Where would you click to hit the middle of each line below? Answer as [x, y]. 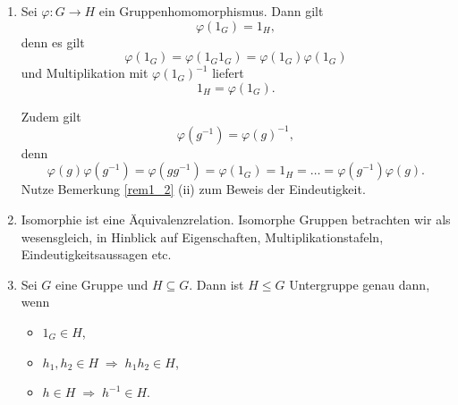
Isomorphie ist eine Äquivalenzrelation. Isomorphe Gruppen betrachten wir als [236, 219]
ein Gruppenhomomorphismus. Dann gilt [211, 11]
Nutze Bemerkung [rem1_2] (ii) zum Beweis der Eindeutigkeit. [193, 189]
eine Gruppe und [102, 284]
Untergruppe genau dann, [360, 284]
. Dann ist [216, 284]
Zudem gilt [51, 116]
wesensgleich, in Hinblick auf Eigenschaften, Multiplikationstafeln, [202, 236]
